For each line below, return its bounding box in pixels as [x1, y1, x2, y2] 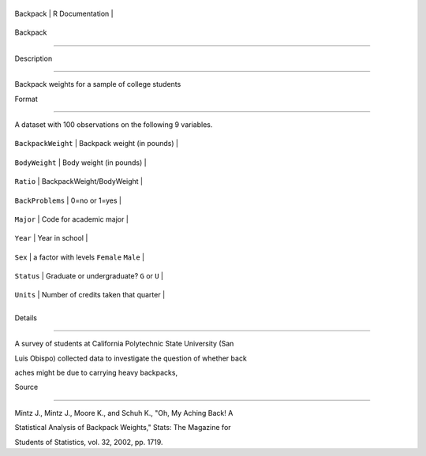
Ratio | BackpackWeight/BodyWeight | [14, 177, 144, 186]
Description [14, 54, 53, 63]
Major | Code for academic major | [14, 214, 129, 224]
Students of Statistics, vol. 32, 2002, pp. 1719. [14, 437, 163, 447]
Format [14, 94, 39, 103]
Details [14, 312, 37, 323]
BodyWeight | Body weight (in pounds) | [14, 158, 147, 167]
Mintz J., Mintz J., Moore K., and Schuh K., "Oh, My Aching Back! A [14, 408, 234, 417]
